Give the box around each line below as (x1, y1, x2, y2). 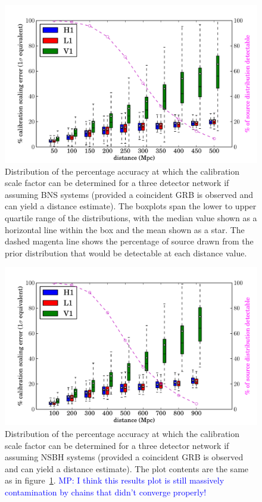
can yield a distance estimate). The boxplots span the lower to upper (5, 200, 257, 212)
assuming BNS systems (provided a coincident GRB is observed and (5, 188, 254, 200)
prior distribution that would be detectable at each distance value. (5, 246, 247, 259)
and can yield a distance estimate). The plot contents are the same (5, 462, 249, 475)
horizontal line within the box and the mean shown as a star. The (5, 223, 245, 235)
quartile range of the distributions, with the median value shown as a (5, 211, 257, 224)
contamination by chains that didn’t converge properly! (5, 485, 207, 498)
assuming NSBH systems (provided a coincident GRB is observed (5, 451, 244, 463)
